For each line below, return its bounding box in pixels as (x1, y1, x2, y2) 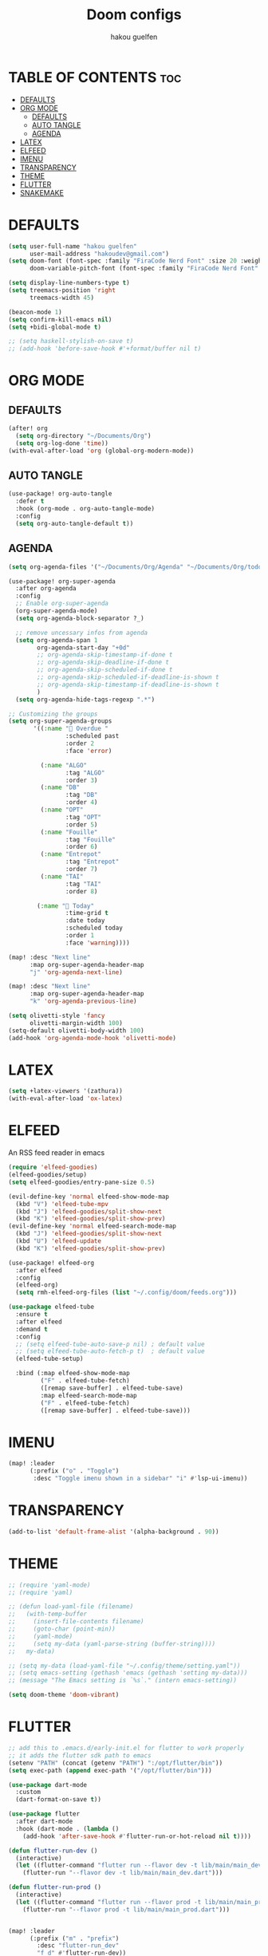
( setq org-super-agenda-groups (8, 717, 112, 725)
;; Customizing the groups (8, 710, 98, 718)
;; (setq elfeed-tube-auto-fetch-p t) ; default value (15, 1347, 205, 1355)
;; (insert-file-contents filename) (8, 1618, 145, 1626)
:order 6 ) (65, 843, 98, 851)
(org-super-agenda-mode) (15, 607, 98, 615)
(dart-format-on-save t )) (15, 1796, 102, 1804)
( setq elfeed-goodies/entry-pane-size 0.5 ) (8, 1178, 156, 1186)
